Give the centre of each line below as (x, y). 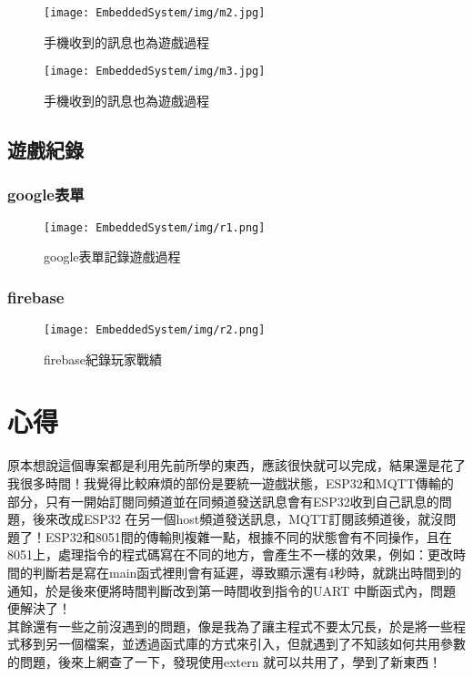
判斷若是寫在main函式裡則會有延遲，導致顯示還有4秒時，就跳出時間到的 (247, 572)
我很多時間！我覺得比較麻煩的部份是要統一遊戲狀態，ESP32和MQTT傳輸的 (231, 482)
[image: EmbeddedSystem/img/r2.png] (155, 329)
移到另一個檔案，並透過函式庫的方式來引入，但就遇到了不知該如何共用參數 (242, 644)
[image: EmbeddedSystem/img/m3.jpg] (155, 72)
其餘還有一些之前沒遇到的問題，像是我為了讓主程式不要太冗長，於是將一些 (230, 626)
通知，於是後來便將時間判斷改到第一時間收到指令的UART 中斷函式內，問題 (231, 590)
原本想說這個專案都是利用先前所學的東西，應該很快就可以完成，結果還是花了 (236, 465)
